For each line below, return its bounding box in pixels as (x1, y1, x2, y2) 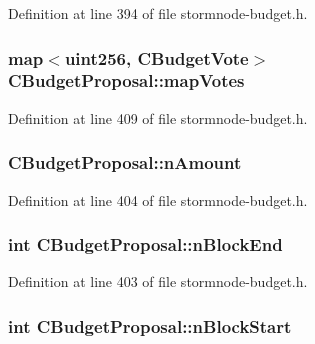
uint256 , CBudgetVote (64, 45, 249, 70)
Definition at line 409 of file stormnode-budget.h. (8, 107, 308, 128)
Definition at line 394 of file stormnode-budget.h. (8, 3, 308, 23)
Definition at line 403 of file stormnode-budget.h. (8, 271, 308, 292)
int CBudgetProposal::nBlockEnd (8, 232, 283, 257)
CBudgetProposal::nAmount (8, 150, 242, 175)
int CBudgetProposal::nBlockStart (8, 313, 292, 338)
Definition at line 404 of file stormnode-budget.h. (8, 189, 308, 210)
